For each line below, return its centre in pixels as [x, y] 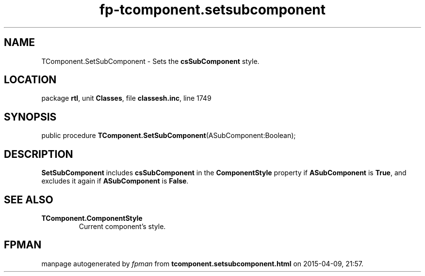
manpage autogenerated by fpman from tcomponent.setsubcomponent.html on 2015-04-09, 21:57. [203, 263]
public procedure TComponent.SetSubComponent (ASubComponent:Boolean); [169, 136]
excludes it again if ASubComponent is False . [115, 181]
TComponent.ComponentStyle [92, 218]
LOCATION [30, 80]
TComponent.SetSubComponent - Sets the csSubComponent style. [150, 61]
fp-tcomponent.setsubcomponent [212, 10]
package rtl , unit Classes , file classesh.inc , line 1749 [126, 98]
